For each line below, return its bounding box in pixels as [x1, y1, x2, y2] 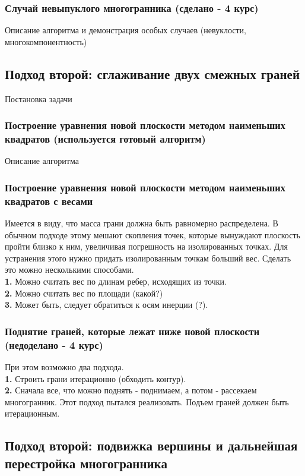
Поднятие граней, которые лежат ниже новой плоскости [5, 323, 260, 338]
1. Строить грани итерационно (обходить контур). [5, 372, 186, 384]
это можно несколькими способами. [5, 263, 134, 276]
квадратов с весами [5, 193, 93, 208]
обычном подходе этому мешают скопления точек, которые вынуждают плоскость [5, 228, 300, 241]
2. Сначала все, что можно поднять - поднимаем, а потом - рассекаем [5, 384, 257, 396]
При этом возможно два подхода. [5, 360, 124, 373]
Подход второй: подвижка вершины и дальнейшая [5, 436, 298, 455]
